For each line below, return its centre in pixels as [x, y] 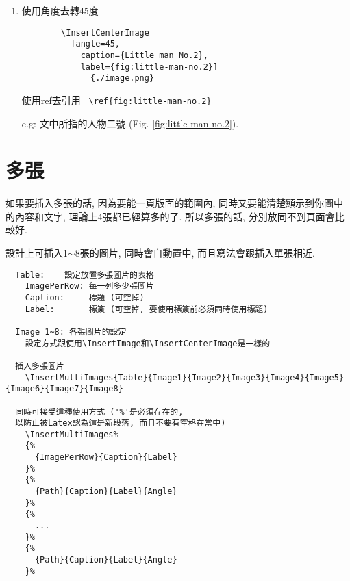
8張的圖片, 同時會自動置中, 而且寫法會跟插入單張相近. [195, 253]
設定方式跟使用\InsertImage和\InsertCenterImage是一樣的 [148, 343]
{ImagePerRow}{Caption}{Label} [106, 457]
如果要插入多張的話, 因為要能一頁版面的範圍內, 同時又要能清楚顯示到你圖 [170, 203]
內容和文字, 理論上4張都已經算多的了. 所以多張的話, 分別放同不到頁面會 [175, 216]
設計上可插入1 [37, 253]
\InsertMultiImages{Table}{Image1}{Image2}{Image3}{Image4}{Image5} [184, 377]
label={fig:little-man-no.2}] [149, 67]
